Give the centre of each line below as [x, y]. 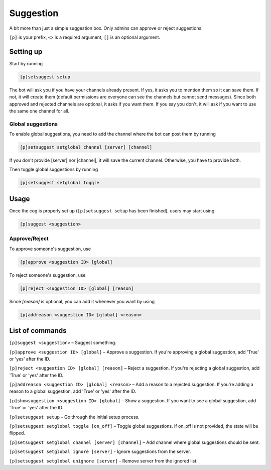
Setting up [26, 51]
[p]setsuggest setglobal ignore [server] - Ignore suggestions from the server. [100, 451]
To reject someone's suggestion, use [47, 275]
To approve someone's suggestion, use [50, 249]
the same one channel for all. [39, 111]
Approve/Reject [29, 239]
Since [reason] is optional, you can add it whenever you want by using [82, 301]
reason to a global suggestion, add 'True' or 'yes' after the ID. [73, 391]
